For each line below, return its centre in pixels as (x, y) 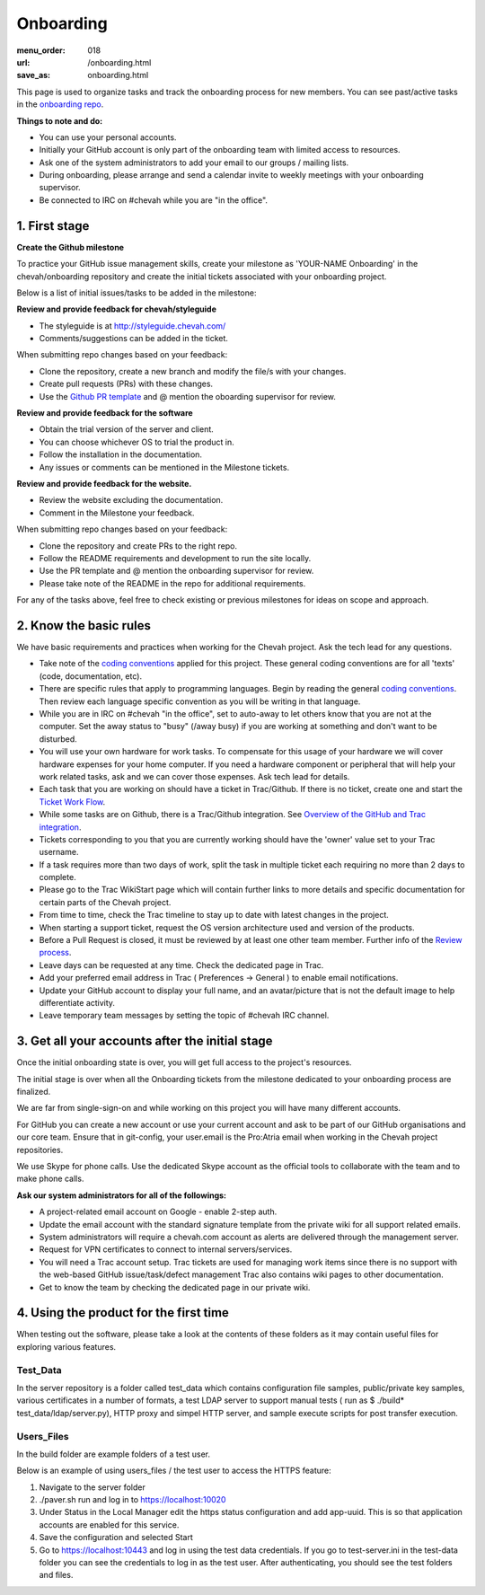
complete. (57, 877)
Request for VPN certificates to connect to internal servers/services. (166, 1249)
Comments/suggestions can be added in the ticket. (134, 339)
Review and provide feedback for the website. (104, 484)
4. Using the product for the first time (123, 1313)
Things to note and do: (60, 120)
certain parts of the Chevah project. (105, 902)
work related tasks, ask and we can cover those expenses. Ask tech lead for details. (194, 776)
